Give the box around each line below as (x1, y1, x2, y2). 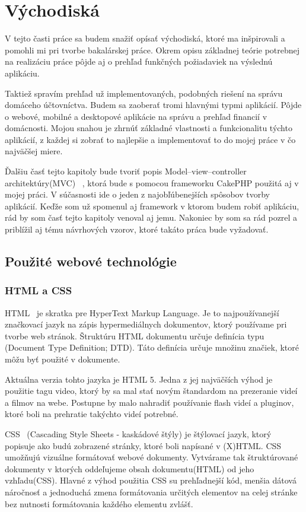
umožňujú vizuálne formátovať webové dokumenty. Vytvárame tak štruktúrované (5, 451, 298, 463)
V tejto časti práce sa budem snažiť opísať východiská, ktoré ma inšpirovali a (5, 32, 285, 44)
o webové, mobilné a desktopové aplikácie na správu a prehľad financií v (5, 110, 267, 122)
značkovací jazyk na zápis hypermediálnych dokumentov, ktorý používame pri (5, 318, 287, 330)
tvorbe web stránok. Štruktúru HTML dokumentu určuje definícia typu (5, 329, 264, 342)
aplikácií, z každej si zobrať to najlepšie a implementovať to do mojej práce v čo (5, 133, 296, 145)
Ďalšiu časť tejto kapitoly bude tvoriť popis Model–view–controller (5, 165, 247, 177)
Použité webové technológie (5, 252, 177, 271)
